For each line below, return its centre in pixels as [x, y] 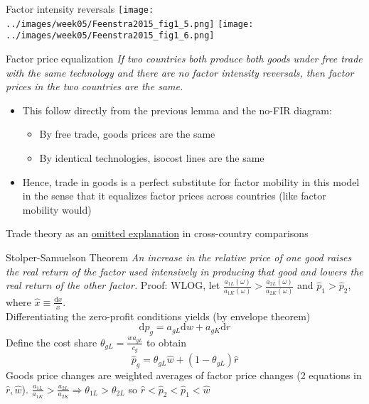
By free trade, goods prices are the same [127, 134]
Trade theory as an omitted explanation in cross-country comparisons [157, 233]
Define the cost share [52, 342]
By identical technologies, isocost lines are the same [152, 157]
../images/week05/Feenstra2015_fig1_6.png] [110, 36]
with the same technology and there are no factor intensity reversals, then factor [180, 72]
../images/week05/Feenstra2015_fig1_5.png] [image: [130, 24]
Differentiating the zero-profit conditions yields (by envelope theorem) [158, 316]
